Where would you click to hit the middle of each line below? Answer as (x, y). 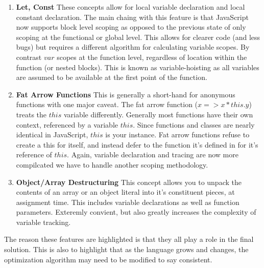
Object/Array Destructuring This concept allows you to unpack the (129, 182)
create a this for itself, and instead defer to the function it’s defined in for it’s (137, 144)
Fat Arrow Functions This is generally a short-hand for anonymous (126, 94)
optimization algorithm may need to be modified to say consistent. (108, 259)
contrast (29, 57)
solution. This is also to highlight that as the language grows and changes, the (126, 249)
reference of (34, 154)
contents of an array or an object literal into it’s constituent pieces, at (125, 192)
